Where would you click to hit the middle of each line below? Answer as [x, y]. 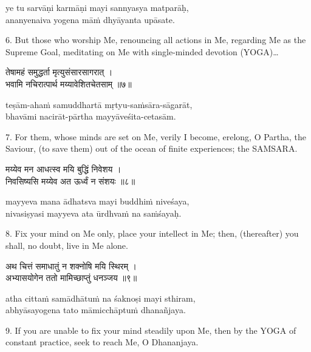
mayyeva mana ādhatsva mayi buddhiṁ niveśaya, [97, 201]
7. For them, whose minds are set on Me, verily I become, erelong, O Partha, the [156, 136]
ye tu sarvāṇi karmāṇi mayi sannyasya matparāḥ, [97, 7]
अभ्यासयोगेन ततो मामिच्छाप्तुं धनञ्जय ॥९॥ [71, 278]
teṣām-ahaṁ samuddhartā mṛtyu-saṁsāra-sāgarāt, [99, 104]
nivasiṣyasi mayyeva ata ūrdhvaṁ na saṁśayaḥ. [94, 213]
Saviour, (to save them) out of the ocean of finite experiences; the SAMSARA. [152, 148]
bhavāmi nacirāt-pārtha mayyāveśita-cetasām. [91, 116]
